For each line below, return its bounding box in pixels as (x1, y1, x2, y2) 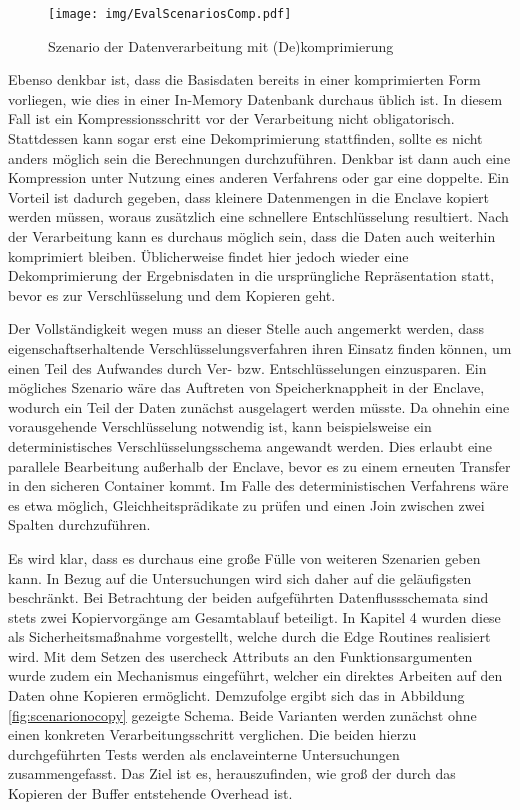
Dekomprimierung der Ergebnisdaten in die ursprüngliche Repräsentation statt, (8, 265, 495, 286)
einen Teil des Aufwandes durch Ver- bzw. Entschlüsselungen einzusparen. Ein (8, 357, 487, 378)
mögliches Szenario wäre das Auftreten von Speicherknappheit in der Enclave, (8, 377, 485, 398)
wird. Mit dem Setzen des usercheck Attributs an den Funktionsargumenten (8, 645, 473, 666)
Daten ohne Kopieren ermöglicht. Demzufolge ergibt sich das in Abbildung (8, 685, 465, 706)
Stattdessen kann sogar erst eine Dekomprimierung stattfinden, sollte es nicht (8, 128, 483, 149)
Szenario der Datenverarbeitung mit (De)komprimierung (48, 35, 394, 56)
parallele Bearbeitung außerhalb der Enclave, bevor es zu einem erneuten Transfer (8, 455, 511, 476)
